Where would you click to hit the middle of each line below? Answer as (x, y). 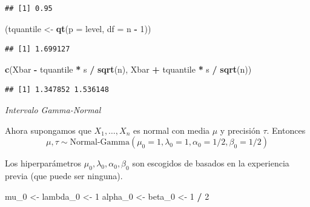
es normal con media (171, 130)
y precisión (240, 130)
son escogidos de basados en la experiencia (211, 163)
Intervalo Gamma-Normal (53, 109)
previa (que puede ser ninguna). (64, 175)
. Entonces (286, 130)
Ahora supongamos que (48, 130)
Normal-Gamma (100, 143)
